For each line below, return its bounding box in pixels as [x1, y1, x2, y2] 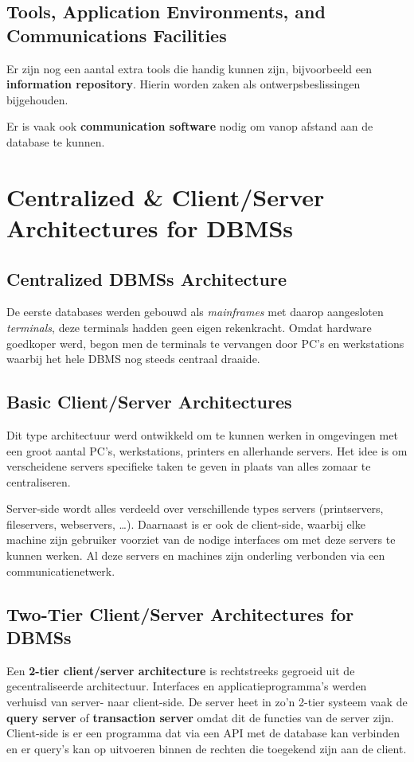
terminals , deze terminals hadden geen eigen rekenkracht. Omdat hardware [6, 318, 372, 335]
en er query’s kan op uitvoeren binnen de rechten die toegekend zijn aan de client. [6, 740, 407, 756]
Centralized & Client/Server [6, 180, 325, 213]
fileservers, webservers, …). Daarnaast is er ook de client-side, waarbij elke [6, 515, 365, 532]
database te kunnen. [6, 133, 105, 150]
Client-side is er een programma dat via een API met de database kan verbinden [6, 725, 400, 741]
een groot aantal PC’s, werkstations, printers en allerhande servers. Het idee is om [6, 442, 408, 459]
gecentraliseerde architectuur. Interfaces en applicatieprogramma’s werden [6, 678, 367, 694]
